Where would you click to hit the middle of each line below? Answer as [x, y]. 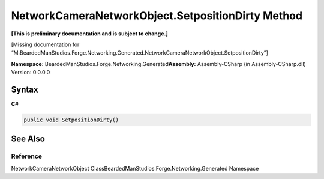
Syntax [25, 89]
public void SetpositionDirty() [71, 120]
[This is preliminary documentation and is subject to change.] [89, 34]
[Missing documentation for [45, 44]
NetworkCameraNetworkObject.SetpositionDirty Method [157, 16]
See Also [28, 139]
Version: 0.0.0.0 [31, 73]
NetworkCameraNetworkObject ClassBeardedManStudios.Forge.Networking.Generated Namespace [135, 168]
